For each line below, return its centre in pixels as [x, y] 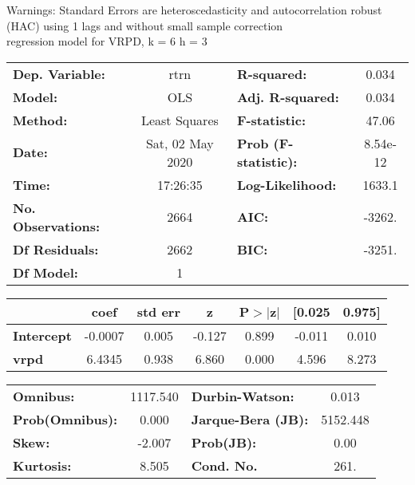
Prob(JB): [224, 442]
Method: [40, 120]
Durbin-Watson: [243, 396]
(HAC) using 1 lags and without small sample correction [145, 25]
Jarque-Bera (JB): [250, 419]
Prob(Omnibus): [65, 419]
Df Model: [45, 272]
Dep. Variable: [59, 73]
